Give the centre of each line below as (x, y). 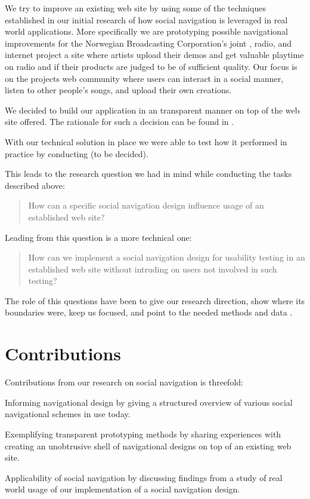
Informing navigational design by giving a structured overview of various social (149, 402)
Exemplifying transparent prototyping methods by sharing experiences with (143, 434)
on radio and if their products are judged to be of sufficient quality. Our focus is (151, 66)
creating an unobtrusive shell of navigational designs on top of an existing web (148, 446)
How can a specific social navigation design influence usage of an (146, 205)
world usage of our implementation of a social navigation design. (123, 489)
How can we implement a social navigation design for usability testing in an (167, 257)
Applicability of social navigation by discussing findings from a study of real (144, 477)
